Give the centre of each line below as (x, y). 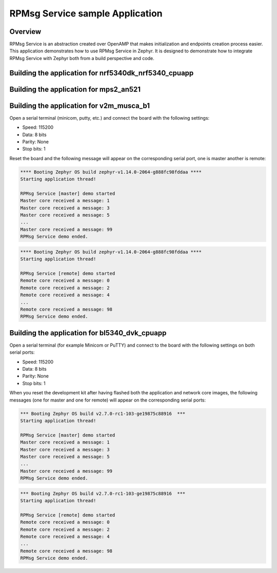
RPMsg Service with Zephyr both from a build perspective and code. (82, 58)
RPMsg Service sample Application (86, 13)
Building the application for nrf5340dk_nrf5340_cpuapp (102, 73)
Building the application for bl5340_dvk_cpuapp (88, 333)
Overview (25, 32)
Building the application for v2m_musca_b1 (80, 106)
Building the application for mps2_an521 (75, 89)
